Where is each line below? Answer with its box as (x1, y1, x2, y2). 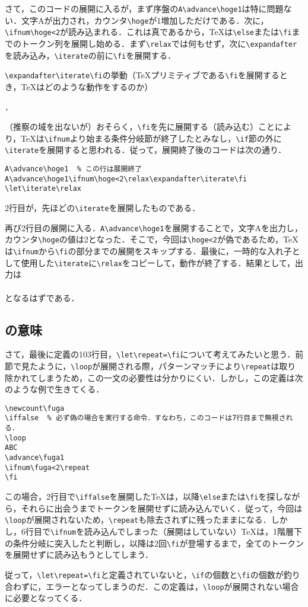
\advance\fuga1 (5, 453, 65, 462)
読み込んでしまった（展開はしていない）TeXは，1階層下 (84, 525, 302, 537)
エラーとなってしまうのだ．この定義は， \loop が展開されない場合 (46, 580, 299, 592)
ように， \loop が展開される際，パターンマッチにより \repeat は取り (37, 359, 296, 372)
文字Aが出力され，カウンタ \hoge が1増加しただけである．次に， (21, 14, 269, 26)
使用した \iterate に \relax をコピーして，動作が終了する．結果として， (21, 256, 296, 269)
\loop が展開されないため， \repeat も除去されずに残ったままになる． (5, 513, 271, 526)
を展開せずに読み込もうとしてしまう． (5, 548, 154, 561)
